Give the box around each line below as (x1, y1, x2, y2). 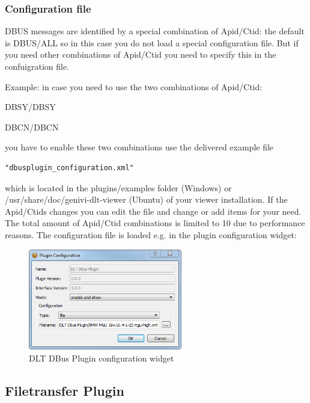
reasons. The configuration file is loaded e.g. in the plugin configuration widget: (5, 228, 297, 241)
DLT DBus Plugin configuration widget (29, 352, 174, 365)
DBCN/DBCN (5, 120, 59, 133)
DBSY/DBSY (5, 100, 56, 113)
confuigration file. (5, 60, 70, 72)
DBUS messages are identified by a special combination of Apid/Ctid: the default (5, 25, 305, 37)
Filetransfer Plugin (5, 381, 124, 400)
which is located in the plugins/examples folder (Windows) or (5, 181, 232, 194)
